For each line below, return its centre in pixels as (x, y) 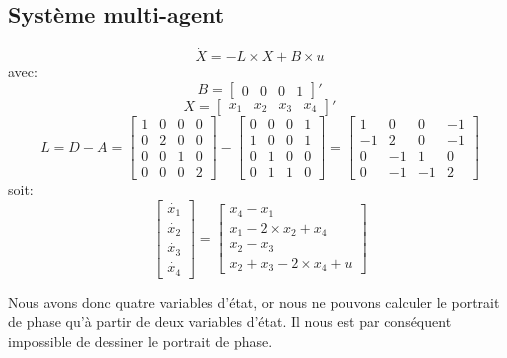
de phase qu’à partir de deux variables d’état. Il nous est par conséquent (230, 321)
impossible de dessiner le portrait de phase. (140, 340)
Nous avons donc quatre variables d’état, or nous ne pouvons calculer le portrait (254, 301)
